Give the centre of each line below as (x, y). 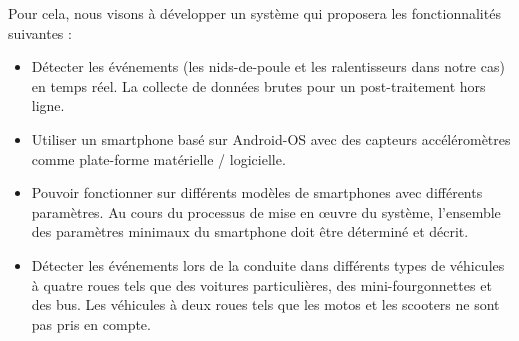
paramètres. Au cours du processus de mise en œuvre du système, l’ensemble (266, 211)
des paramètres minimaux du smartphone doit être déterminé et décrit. (250, 231)
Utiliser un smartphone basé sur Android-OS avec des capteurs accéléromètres (271, 138)
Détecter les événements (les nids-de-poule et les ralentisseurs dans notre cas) (268, 66)
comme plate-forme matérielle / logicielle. (158, 158)
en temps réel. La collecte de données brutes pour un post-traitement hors (258, 85)
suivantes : (40, 32)
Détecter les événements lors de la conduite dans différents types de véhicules (268, 264)
